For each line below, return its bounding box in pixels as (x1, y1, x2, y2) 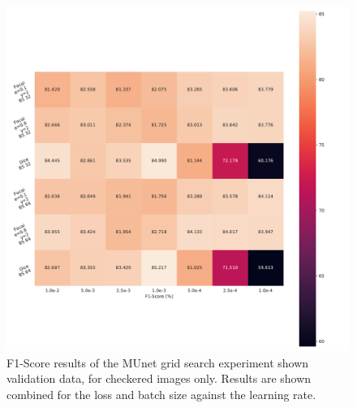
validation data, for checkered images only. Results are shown (6, 370, 312, 387)
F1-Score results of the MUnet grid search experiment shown (6, 354, 309, 371)
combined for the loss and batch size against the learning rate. (6, 385, 316, 402)
